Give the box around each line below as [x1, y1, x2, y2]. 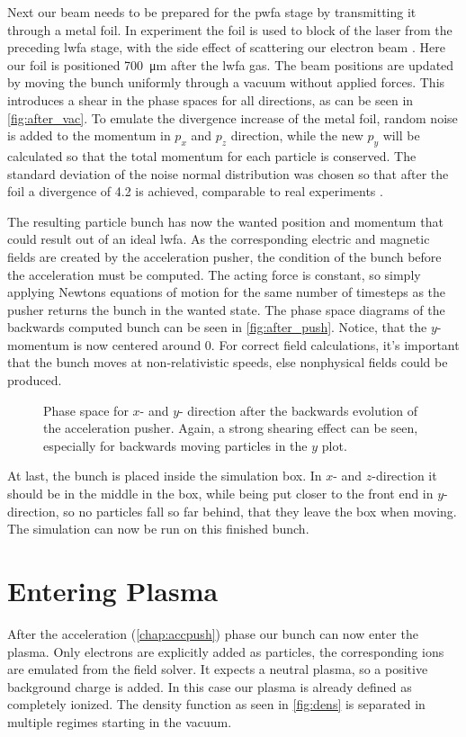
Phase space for [43, 400, 129, 419]
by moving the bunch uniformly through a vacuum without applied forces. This [7, 73, 445, 92]
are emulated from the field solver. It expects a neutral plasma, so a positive [7, 660, 428, 679]
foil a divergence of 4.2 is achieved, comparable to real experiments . [7, 182, 383, 201]
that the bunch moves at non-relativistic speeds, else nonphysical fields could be [7, 353, 448, 372]
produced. [7, 371, 62, 390]
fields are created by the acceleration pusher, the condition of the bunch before [7, 247, 442, 265]
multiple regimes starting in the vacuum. [7, 712, 232, 731]
